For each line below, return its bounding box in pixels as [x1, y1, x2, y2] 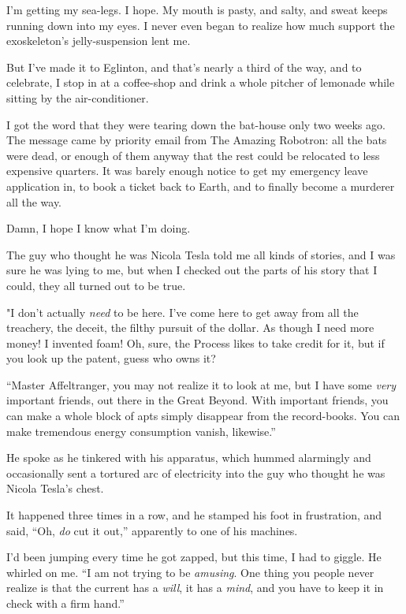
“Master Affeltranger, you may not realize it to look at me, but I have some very [6, 376, 397, 393]
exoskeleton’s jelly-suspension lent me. [6, 32, 191, 49]
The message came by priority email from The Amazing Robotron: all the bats [6, 132, 387, 148]
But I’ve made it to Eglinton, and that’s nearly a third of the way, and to [6, 58, 362, 75]
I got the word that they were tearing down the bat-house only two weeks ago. [6, 116, 386, 132]
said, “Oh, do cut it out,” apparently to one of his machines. [6, 522, 298, 538]
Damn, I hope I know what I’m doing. [6, 220, 191, 236]
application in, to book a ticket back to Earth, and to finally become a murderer [6, 177, 395, 194]
